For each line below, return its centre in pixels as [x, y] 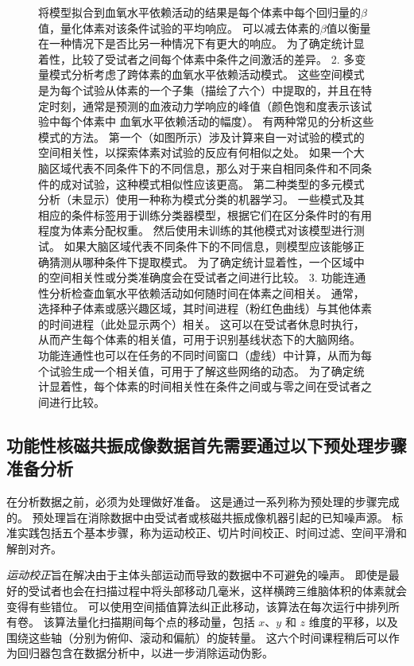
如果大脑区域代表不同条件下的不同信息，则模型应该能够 [209, 245]
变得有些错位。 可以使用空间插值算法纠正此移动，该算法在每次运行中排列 [197, 606]
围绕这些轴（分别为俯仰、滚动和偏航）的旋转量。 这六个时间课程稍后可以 [197, 637]
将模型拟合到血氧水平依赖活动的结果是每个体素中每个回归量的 [199, 12]
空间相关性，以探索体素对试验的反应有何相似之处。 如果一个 [196, 152]
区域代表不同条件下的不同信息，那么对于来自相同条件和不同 [205, 167]
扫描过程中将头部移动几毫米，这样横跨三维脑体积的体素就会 [251, 590]
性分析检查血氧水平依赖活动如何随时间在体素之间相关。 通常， [201, 292]
